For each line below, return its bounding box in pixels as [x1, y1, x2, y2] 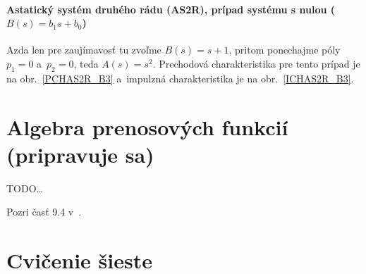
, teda [73, 56, 99, 70]
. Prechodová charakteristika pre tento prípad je [152, 56, 360, 70]
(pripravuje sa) [6, 139, 154, 168]
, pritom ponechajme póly [228, 42, 341, 57]
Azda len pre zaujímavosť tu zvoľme [6, 42, 161, 57]
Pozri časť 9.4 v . [6, 204, 82, 219]
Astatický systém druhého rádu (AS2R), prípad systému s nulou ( [6, 1, 336, 16]
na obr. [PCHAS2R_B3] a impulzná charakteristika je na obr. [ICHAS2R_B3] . [6, 70, 354, 85]
